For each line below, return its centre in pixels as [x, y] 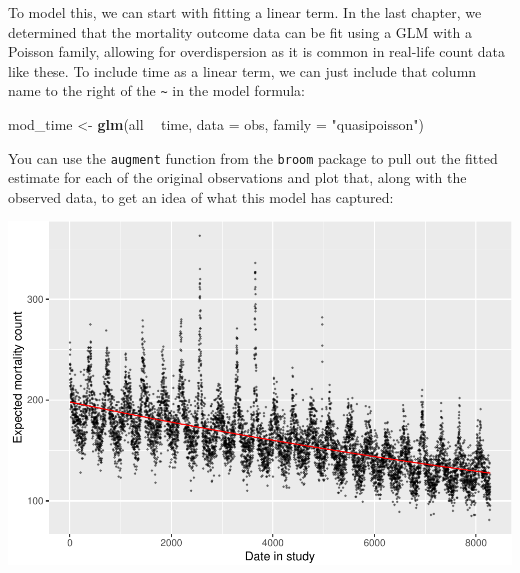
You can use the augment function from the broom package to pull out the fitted [253, 157]
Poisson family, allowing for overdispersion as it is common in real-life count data [257, 51]
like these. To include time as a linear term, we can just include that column [242, 70]
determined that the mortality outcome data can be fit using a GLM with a [240, 31]
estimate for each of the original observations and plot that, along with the [237, 177]
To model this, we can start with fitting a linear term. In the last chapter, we [245, 12]
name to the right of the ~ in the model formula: [156, 90]
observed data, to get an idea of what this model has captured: [201, 196]
